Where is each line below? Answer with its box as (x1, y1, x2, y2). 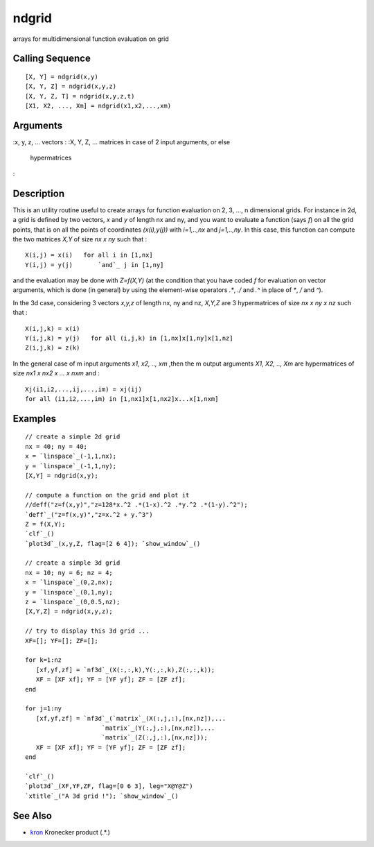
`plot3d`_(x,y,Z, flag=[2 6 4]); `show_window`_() (25, 540, 201, 547)
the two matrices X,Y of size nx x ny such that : (12, 234, 148, 243)
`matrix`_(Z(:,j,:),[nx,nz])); (101, 734, 208, 742)
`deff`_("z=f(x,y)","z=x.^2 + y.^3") (25, 511, 154, 518)
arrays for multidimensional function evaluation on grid (12, 35, 169, 43)
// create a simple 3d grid (25, 559, 121, 567)
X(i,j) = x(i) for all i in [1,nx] (25, 251, 154, 259)
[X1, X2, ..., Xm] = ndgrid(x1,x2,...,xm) (25, 102, 172, 110)
